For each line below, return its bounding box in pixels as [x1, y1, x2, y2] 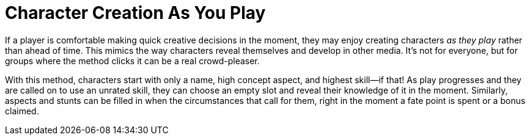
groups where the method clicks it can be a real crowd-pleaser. [5, 55, 260, 66]
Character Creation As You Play [5, 2, 266, 23]
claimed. [5, 105, 39, 116]
